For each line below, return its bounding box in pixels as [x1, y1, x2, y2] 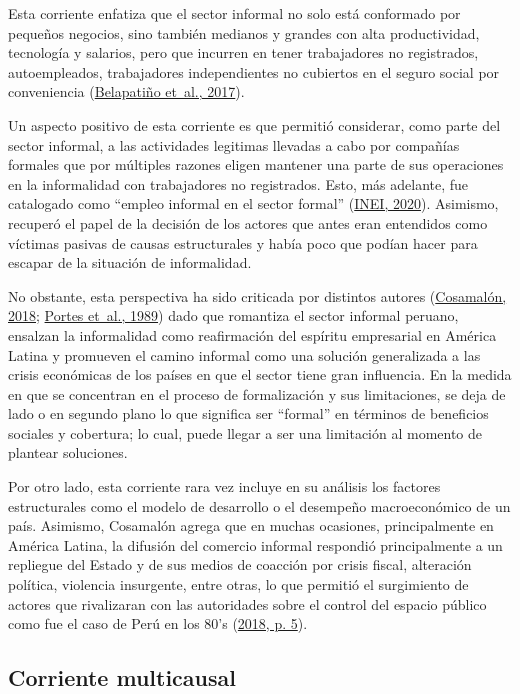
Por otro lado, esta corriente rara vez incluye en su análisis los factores [8, 476, 441, 497]
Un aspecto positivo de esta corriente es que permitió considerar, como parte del [8, 114, 501, 135]
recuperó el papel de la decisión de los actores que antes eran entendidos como [8, 212, 488, 233]
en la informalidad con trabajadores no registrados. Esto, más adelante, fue [8, 173, 469, 194]
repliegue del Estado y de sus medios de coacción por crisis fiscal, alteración [8, 554, 472, 575]
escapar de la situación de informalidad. [8, 252, 252, 273]
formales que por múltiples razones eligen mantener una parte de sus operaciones [8, 154, 504, 175]
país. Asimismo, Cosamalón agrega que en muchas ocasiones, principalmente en [8, 515, 494, 536]
